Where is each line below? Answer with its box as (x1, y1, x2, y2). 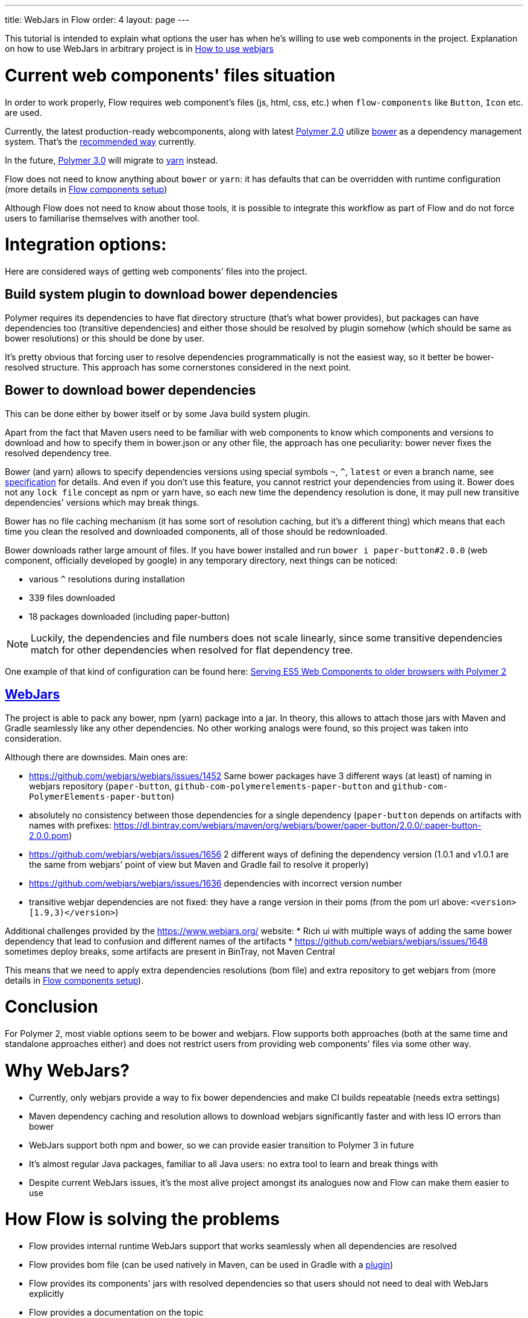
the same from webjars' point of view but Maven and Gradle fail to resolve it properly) (29, 859, 369, 870)
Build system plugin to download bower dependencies (5, 287, 338, 302)
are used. (5, 107, 42, 118)
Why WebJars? (5, 1060, 130, 1081)
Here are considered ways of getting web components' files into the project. (5, 266, 307, 276)
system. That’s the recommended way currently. (5, 136, 196, 147)
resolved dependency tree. (5, 447, 112, 458)
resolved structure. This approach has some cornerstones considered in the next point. (5, 361, 351, 372)
